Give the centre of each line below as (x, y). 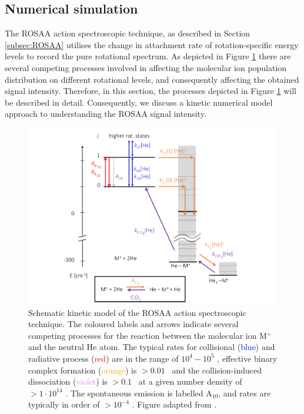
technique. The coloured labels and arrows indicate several (133, 324)
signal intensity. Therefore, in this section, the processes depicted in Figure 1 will (151, 91)
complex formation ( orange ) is (83, 370)
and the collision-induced (217, 370)
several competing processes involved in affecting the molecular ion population (146, 67)
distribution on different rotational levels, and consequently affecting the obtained (152, 79)
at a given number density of (190, 381)
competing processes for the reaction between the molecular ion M (148, 335)
